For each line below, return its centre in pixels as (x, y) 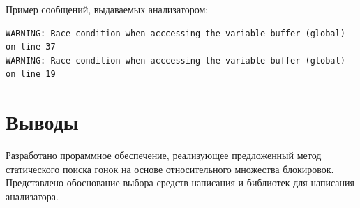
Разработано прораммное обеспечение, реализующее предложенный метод (164, 155)
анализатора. (32, 196)
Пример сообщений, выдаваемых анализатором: (107, 9)
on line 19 (31, 74)
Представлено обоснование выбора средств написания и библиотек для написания (180, 183)
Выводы (42, 122)
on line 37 (31, 47)
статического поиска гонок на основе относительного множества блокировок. (170, 169)
